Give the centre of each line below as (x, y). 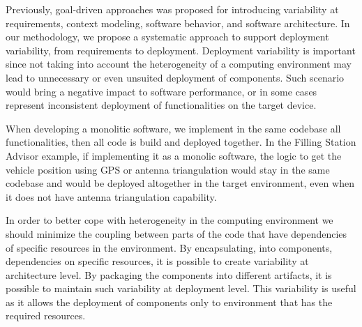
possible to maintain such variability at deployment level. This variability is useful (181, 288)
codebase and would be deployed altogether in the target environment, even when (180, 183)
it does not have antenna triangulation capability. (111, 196)
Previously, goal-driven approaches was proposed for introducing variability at (172, 9)
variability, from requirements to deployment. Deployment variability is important (181, 50)
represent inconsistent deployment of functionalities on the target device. (161, 105)
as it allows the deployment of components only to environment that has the (169, 302)
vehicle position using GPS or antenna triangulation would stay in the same (168, 169)
